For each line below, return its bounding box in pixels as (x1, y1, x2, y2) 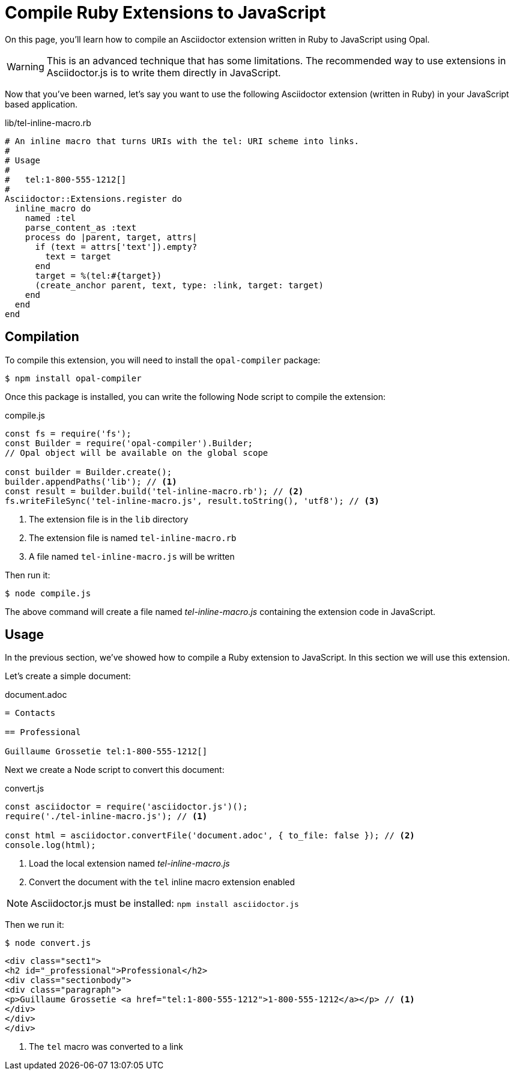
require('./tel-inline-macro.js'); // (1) (5, 811, 208, 822)
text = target (45, 251, 112, 261)
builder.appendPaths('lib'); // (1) (5, 476, 177, 486)
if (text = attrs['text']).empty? (35, 241, 198, 252)
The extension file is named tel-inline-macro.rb (29, 532, 237, 543)
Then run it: (5, 569, 50, 580)
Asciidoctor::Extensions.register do (5, 193, 183, 204)
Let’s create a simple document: (5, 671, 131, 682)
